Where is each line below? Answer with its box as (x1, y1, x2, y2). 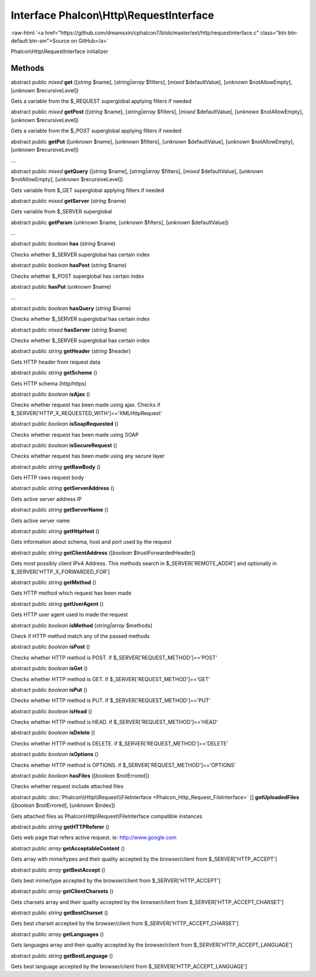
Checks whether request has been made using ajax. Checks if (11, 401, 161, 409)
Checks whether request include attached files (11, 783, 124, 790)
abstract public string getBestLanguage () (11, 952, 114, 959)
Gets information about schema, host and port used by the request (11, 538, 172, 546)
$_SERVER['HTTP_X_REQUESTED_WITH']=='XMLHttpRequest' (11, 409, 163, 416)
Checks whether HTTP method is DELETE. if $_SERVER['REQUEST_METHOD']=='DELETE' (11, 740, 228, 747)
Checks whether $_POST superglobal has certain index (11, 272, 145, 279)
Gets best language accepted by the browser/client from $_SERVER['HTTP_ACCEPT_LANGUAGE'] (11, 963, 248, 970)
